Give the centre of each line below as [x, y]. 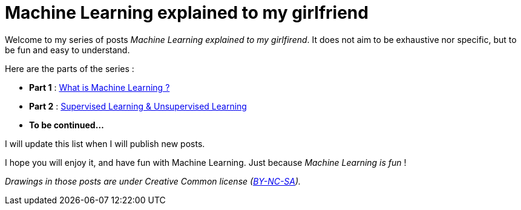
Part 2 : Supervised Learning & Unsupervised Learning [138, 106]
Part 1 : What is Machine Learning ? [100, 87]
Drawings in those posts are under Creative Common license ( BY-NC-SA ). [153, 181]
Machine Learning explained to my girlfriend [187, 13]
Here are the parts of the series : [70, 68]
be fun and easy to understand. [67, 50]
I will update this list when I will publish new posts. [105, 143]
